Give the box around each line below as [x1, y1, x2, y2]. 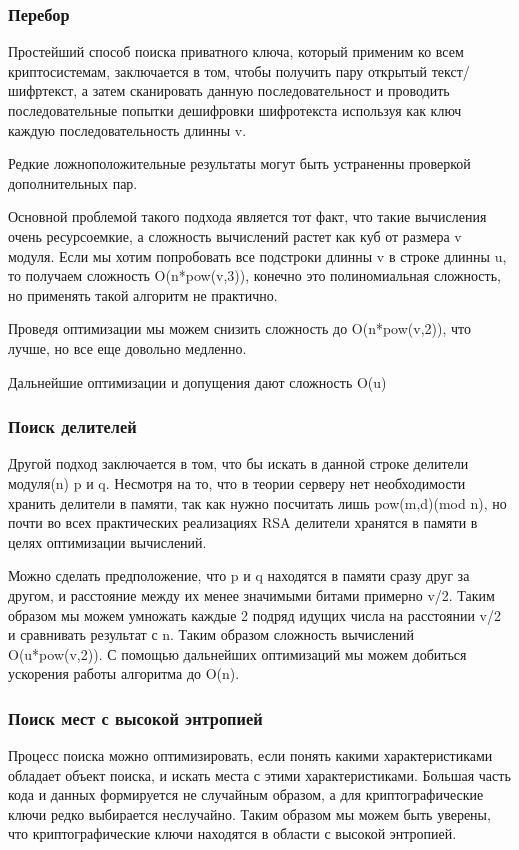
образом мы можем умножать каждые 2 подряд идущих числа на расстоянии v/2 [8, 604, 501, 625]
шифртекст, [8, 80, 78, 101]
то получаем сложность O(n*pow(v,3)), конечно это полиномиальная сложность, [8, 265, 501, 286]
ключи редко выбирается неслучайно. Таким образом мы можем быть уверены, [8, 803, 491, 824]
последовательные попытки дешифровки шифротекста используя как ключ [8, 100, 462, 120]
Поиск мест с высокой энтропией [8, 705, 263, 730]
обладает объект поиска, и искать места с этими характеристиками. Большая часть [8, 764, 511, 785]
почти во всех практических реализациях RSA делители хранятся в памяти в [8, 512, 478, 533]
